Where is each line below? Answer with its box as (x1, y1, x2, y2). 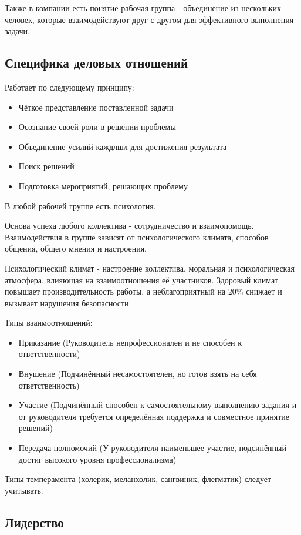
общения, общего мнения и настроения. (5, 242, 147, 255)
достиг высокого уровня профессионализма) (18, 453, 177, 465)
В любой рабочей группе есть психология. (5, 199, 156, 212)
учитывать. (5, 484, 43, 496)
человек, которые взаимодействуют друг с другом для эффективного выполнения (5, 13, 294, 25)
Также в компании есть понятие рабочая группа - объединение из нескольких (5, 2, 282, 14)
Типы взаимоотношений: (5, 316, 93, 329)
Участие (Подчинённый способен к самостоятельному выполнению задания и (18, 399, 297, 411)
